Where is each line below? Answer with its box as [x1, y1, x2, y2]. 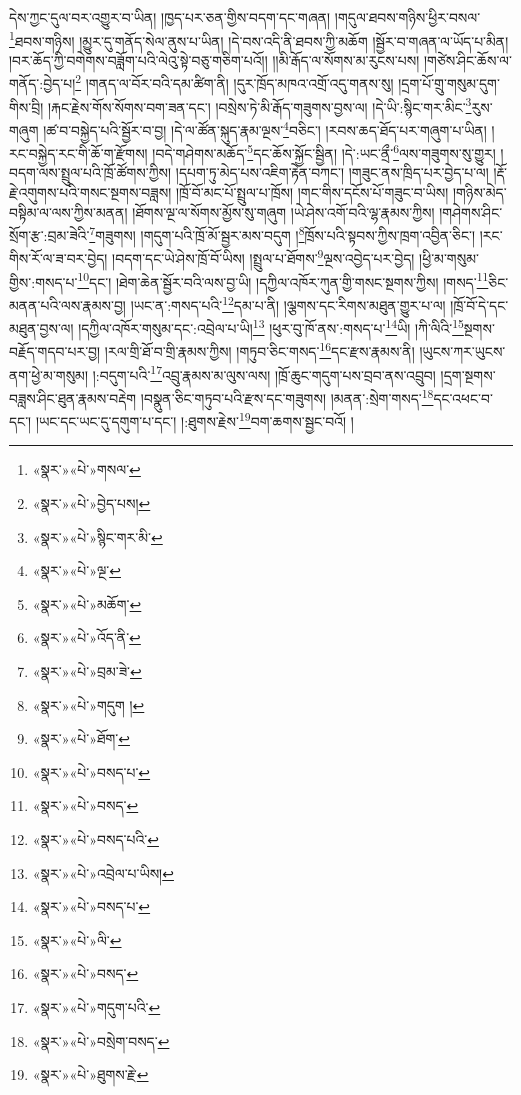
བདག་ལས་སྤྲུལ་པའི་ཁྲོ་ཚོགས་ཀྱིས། [9, 162, 172, 183]
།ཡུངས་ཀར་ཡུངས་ [419, 341, 506, 362]
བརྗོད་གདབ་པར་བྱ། [9, 341, 101, 362]
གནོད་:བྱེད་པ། [9, 73, 76, 94]
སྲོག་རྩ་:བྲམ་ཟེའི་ [9, 224, 90, 245]
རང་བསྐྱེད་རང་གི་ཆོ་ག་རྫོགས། [9, 142, 148, 163]
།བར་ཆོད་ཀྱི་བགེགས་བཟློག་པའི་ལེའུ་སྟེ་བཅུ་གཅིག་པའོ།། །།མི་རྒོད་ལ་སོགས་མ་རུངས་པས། [9, 49, 420, 70]
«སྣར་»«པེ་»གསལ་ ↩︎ [32, 459, 141, 480]
